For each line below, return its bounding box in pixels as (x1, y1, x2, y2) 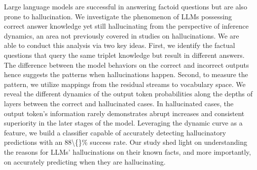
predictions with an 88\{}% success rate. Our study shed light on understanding (4, 137, 248, 147)
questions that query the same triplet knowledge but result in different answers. (4, 49, 245, 60)
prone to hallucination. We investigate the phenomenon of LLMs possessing (4, 11, 232, 21)
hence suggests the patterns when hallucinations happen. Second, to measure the (4, 69, 248, 80)
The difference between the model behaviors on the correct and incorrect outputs (4, 59, 249, 70)
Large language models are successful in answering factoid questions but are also (4, 1, 247, 11)
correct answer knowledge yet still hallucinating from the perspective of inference (4, 21, 249, 31)
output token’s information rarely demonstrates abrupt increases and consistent (4, 108, 245, 118)
